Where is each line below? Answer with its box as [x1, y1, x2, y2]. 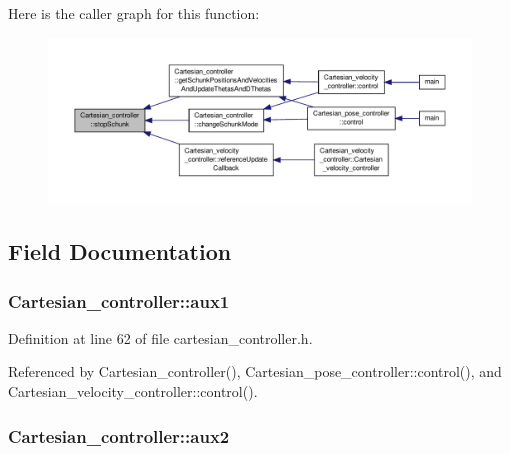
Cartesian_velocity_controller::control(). [8, 381, 258, 401]
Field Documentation [8, 236, 232, 267]
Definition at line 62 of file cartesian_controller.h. [8, 327, 313, 348]
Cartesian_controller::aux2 [8, 423, 230, 448]
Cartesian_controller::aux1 [8, 288, 230, 313]
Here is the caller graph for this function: [8, 3, 260, 23]
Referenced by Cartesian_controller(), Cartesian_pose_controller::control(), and [8, 361, 502, 382]
